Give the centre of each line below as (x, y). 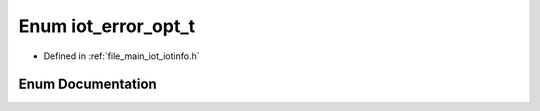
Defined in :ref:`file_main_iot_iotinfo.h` (121, 56)
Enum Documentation (87, 84)
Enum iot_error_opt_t (106, 26)
